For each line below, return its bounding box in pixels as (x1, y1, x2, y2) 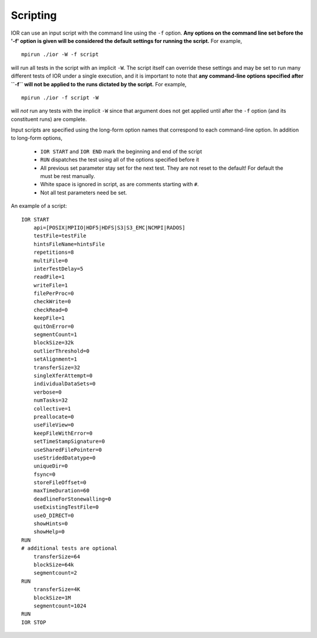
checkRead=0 (33, 306, 68, 313)
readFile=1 (33, 274, 65, 280)
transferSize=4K (33, 586, 80, 593)
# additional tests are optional (21, 545, 117, 552)
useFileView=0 (33, 422, 75, 428)
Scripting (11, 9, 57, 22)
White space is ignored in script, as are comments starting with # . (40, 181, 199, 188)
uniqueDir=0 (33, 463, 68, 469)
